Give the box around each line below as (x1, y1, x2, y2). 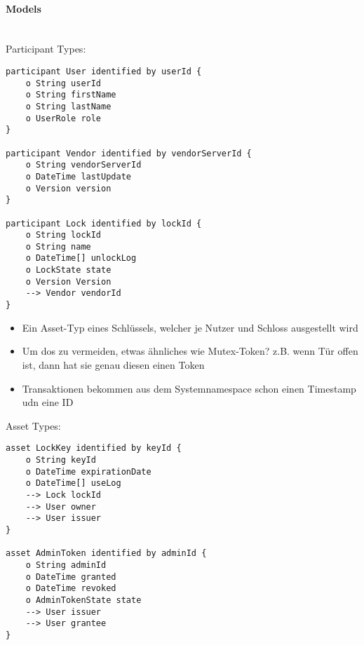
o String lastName (25, 101, 112, 111)
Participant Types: (6, 41, 86, 56)
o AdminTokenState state (25, 595, 142, 605)
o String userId (25, 78, 102, 88)
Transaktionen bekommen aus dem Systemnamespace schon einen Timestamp (22, 381, 356, 395)
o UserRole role (25, 113, 102, 123)
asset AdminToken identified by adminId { (6, 548, 207, 559)
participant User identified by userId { (6, 66, 202, 76)
